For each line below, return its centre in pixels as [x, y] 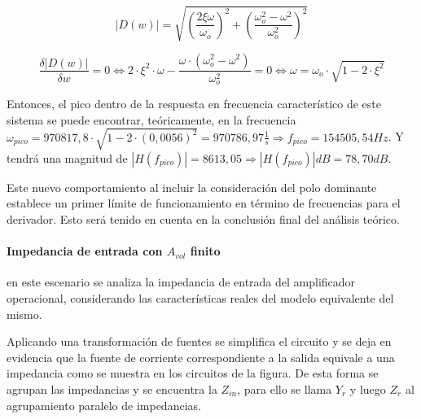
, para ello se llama [285, 388]
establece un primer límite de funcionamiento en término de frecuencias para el [204, 203]
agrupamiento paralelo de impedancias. [104, 405]
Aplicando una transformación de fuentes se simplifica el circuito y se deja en [199, 341]
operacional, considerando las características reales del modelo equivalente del [200, 297]
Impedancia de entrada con [85, 251]
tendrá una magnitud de [67, 157]
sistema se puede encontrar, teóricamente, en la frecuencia [151, 119]
